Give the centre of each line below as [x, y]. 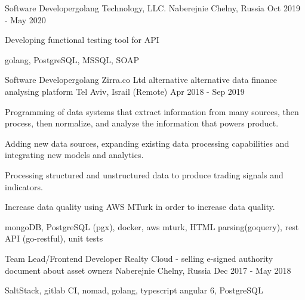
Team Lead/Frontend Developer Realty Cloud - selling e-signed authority [139, 258]
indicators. [24, 186]
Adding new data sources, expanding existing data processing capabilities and [147, 143]
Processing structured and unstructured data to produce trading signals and [144, 174]
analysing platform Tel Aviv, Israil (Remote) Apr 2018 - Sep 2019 [125, 91]
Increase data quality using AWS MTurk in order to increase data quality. [140, 207]
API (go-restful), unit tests [54, 238]
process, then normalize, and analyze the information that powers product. [142, 123]
